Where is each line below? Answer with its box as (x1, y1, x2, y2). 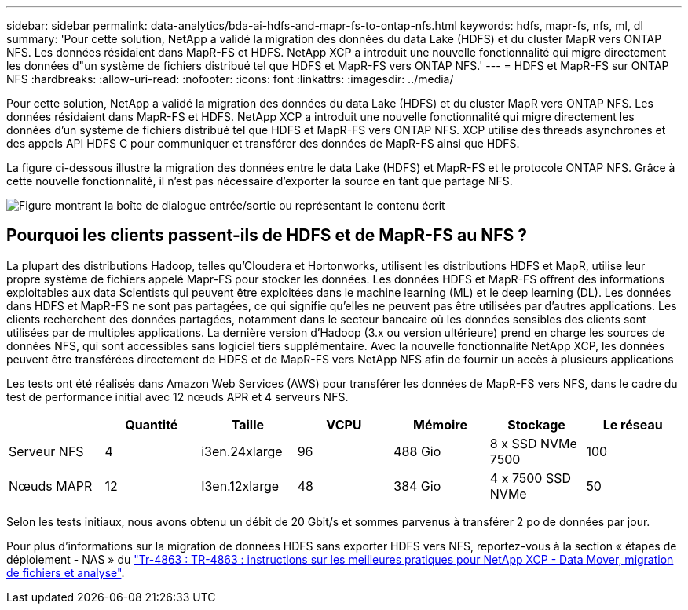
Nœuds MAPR (9, 477, 93, 494)
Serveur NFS (9, 443, 84, 459)
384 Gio (393, 477, 441, 494)
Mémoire (413, 416, 467, 433)
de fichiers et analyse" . (6, 565, 125, 579)
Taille (231, 416, 265, 433)
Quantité (125, 416, 178, 433)
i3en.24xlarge (201, 443, 283, 459)
